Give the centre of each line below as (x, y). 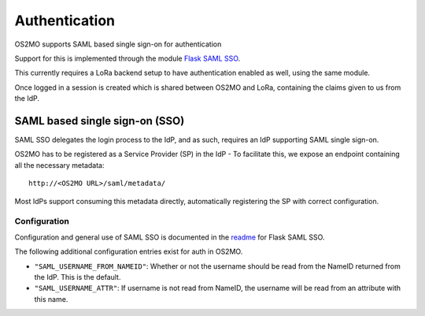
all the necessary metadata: (59, 165)
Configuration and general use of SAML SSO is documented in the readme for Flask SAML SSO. (170, 237)
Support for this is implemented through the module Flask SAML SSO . (128, 58)
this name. (51, 299)
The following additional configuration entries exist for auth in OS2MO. (129, 251)
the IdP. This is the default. (78, 277)
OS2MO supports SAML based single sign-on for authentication (118, 44)
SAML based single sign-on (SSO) (100, 121)
